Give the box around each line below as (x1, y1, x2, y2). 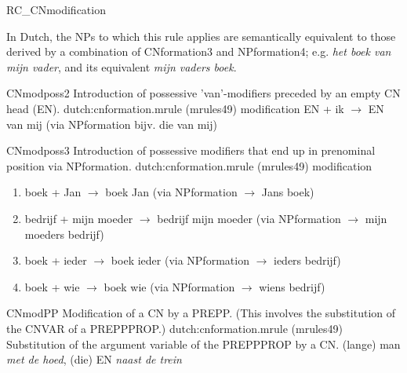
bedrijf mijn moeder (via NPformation (157, 210, 341, 226)
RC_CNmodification (6, 2, 106, 17)
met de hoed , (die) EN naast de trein (6, 351, 182, 368)
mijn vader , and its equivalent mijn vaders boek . (6, 58, 237, 75)
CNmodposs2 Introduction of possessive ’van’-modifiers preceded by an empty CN (6, 85, 401, 101)
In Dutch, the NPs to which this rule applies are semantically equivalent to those (6, 27, 396, 44)
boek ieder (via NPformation (111, 252, 249, 269)
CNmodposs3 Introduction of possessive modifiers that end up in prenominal (6, 142, 376, 159)
